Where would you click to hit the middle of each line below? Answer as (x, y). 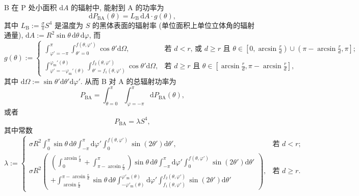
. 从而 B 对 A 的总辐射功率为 (128, 81)
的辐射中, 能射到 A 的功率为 (118, 7)
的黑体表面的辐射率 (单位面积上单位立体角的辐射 (173, 25)
